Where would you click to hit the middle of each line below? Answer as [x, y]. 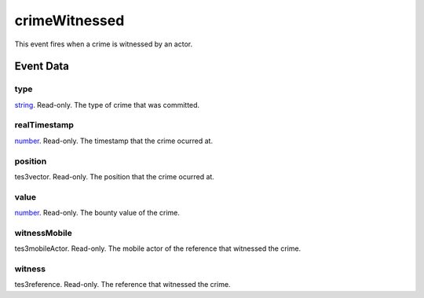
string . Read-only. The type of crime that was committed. [107, 105]
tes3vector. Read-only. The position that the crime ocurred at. [115, 176]
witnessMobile [43, 233]
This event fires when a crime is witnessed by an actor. [103, 44]
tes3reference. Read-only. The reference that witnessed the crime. [122, 285]
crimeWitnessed [69, 20]
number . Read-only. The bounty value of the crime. [97, 213]
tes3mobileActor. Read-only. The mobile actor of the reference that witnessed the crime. [158, 248]
